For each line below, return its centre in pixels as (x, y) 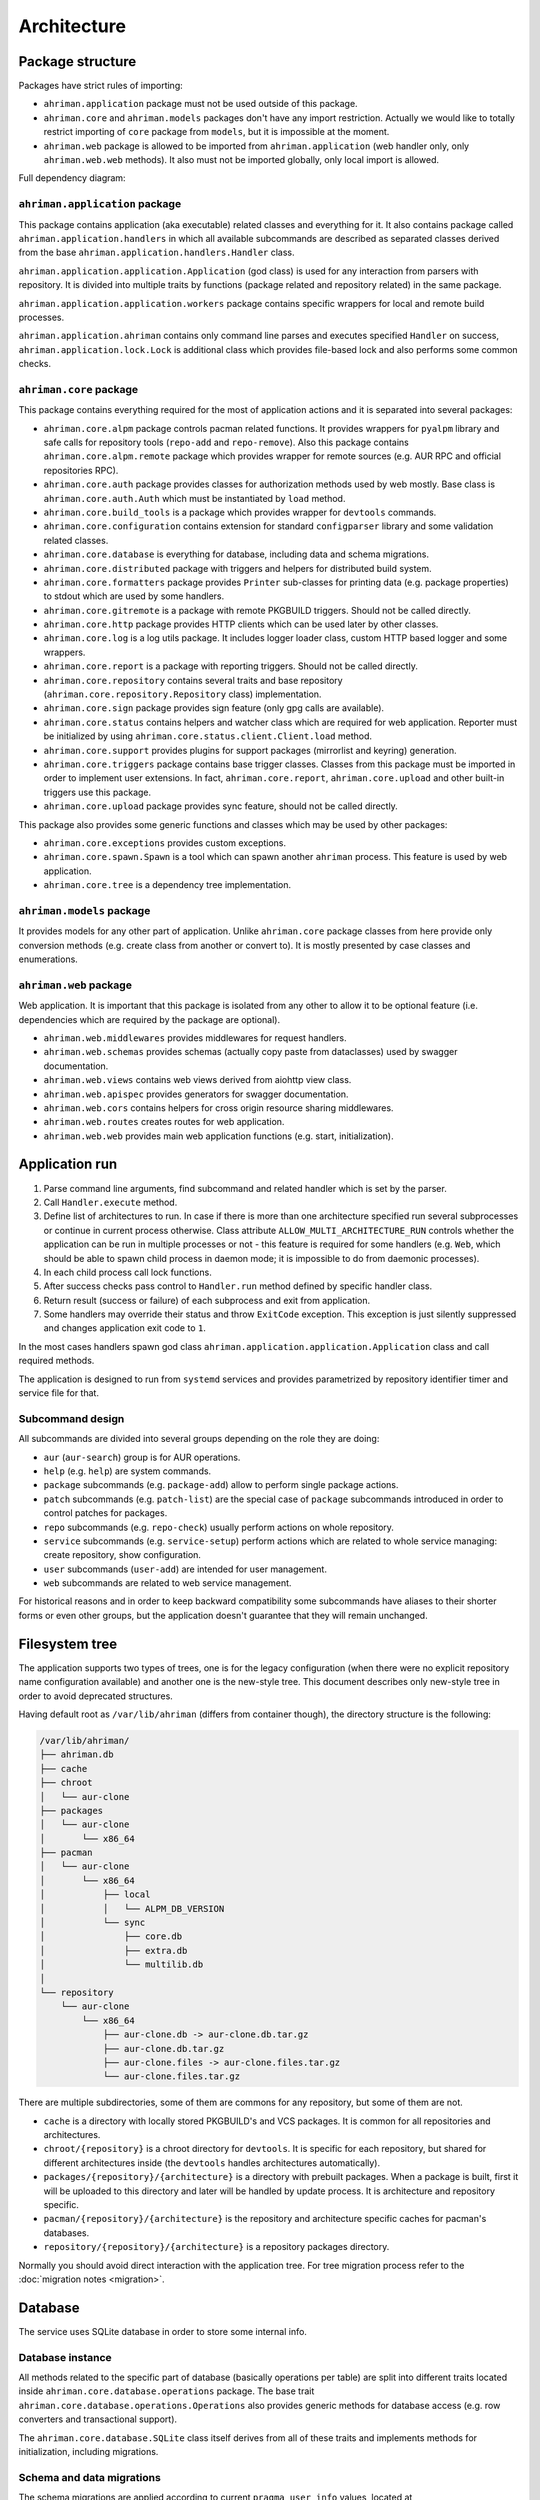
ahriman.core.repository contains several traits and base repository (193, 680)
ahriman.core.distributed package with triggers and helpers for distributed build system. (237, 568)
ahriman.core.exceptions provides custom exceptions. (165, 842)
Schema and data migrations (90, 2477)
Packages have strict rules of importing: (101, 86)
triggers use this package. (97, 792)
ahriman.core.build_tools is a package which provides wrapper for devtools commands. (240, 512)
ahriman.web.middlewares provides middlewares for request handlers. (195, 1037)
